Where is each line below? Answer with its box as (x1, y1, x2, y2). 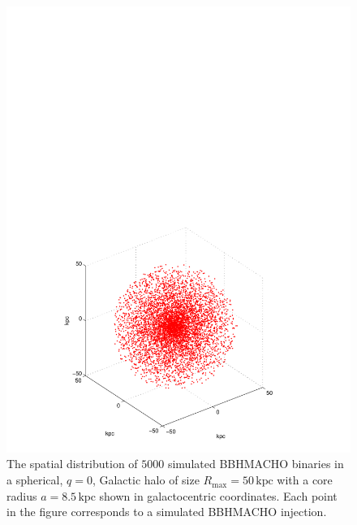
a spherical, (6, 471, 63, 488)
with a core (277, 471, 333, 488)
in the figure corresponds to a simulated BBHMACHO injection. (6, 503, 327, 520)
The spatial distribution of (6, 455, 138, 472)
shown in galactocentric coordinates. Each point (99, 487, 338, 504)
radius (6, 487, 37, 504)
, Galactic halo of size (92, 471, 200, 488)
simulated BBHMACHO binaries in (167, 455, 344, 472)
